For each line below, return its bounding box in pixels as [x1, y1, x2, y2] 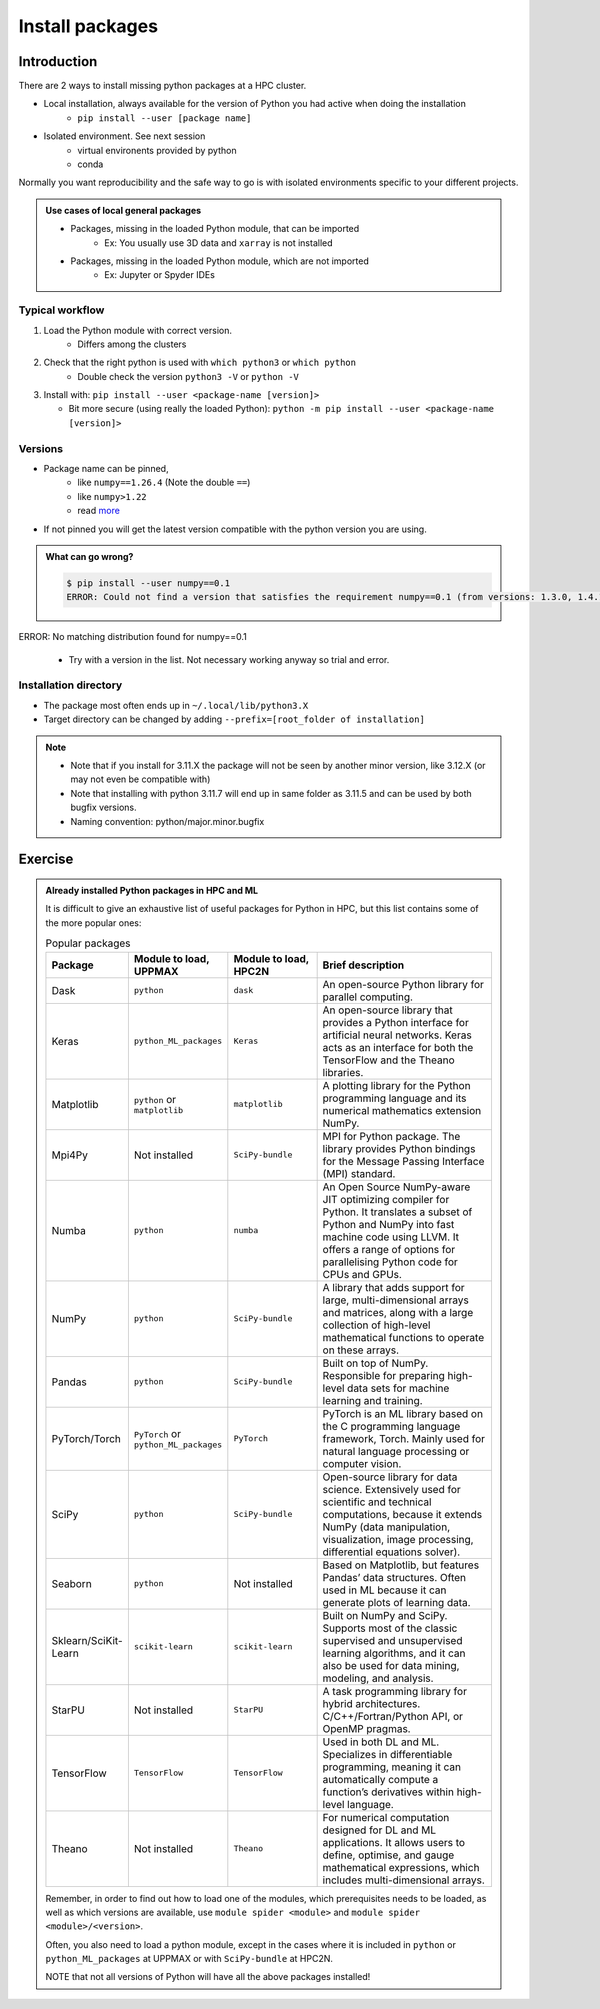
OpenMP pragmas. [322, 1721, 411, 1735]
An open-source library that [322, 1003, 454, 1017]
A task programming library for [322, 1684, 467, 1698]
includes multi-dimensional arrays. [322, 1873, 485, 1887]
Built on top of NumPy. [322, 1356, 429, 1370]
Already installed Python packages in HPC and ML [45, 884, 259, 896]
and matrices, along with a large [322, 1305, 474, 1319]
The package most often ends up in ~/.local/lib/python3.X [43, 699, 309, 711]
